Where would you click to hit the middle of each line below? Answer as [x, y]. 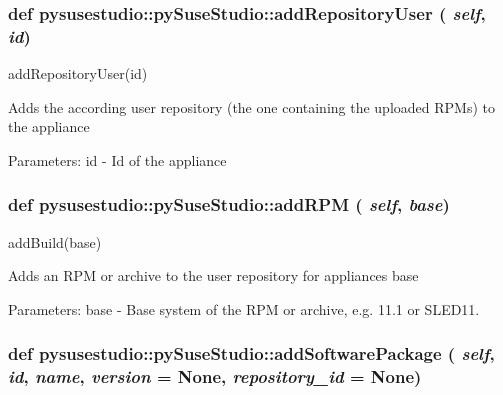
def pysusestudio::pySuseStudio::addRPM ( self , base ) [229, 204]
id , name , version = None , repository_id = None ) [215, 376]
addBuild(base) [55, 241]
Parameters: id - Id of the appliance [117, 159]
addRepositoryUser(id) [78, 73]
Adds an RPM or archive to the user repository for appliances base [213, 275]
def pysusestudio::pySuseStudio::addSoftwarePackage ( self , [251, 353]
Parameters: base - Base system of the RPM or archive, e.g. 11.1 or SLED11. [244, 308]
